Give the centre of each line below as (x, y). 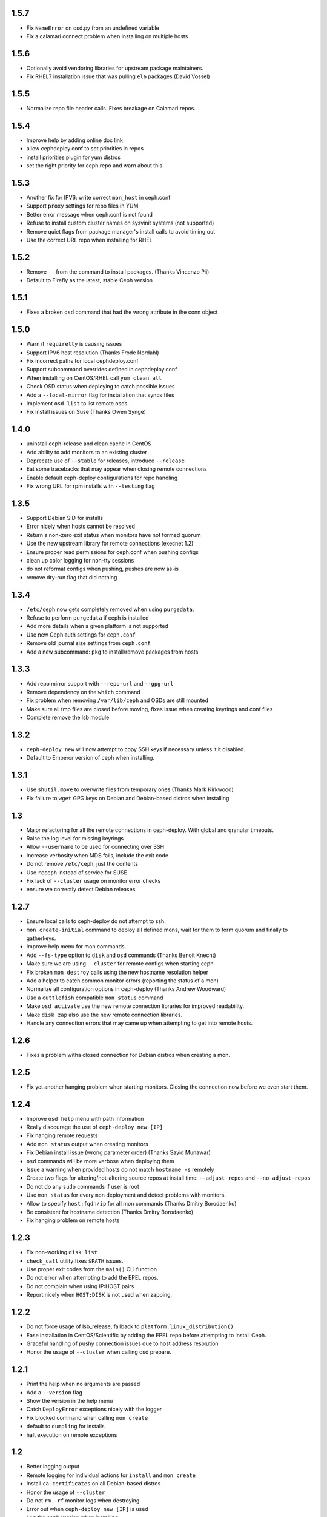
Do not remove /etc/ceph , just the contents (82, 864)
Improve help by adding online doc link (75, 140)
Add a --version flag (54, 1392)
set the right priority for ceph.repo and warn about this (94, 166)
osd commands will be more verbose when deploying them (101, 1161)
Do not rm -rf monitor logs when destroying (83, 1501)
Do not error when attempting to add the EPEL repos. (92, 1278)
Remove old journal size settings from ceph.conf (88, 643)
